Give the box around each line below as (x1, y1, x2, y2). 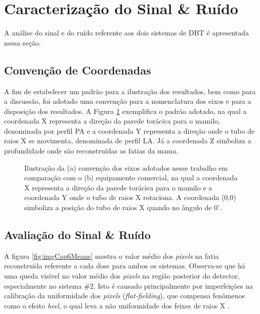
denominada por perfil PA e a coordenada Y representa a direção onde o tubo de (4, 125, 255, 136)
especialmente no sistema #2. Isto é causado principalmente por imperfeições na (4, 280, 253, 291)
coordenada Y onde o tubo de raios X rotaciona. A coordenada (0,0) (24, 192, 236, 203)
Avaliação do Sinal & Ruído (4, 227, 151, 243)
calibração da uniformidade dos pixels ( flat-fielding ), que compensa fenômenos (4, 290, 245, 301)
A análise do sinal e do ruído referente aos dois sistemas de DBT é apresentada (4, 27, 249, 38)
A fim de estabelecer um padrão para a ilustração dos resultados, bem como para (4, 86, 256, 96)
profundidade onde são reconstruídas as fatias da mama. (4, 145, 179, 156)
